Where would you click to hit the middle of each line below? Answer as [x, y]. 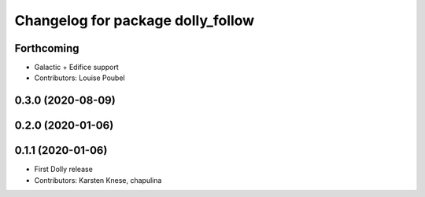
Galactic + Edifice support [76, 67]
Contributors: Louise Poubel [79, 78]
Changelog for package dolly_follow [135, 20]
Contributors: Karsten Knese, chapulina [98, 180]
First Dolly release [64, 170]
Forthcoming [47, 48]
